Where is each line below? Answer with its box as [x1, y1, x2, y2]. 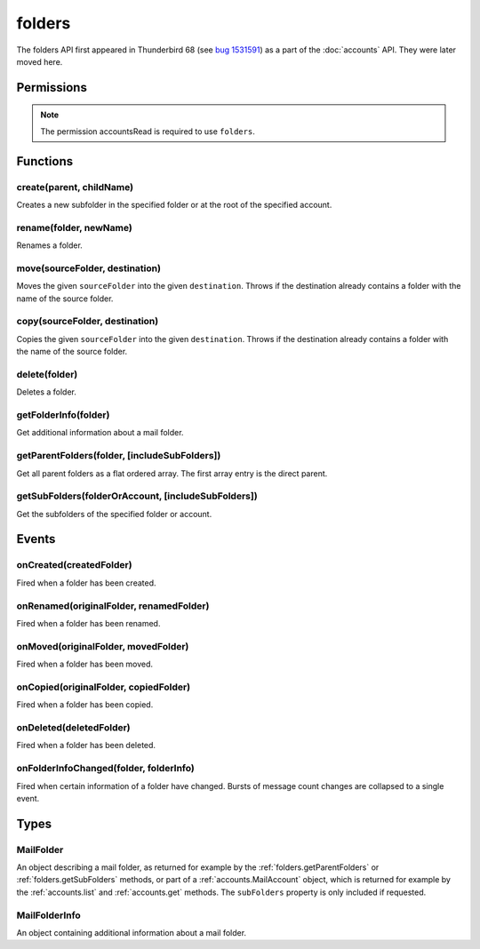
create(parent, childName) [16, 180, 133, 193]
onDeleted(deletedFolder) [16, 722, 131, 733]
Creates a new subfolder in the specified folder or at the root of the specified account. [16, 199, 332, 210]
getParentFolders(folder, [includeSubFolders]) [16, 450, 221, 462]
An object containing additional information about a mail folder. [16, 927, 247, 937]
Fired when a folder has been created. [16, 578, 156, 588]
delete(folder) [16, 368, 78, 380]
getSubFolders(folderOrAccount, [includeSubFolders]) [16, 490, 258, 502]
